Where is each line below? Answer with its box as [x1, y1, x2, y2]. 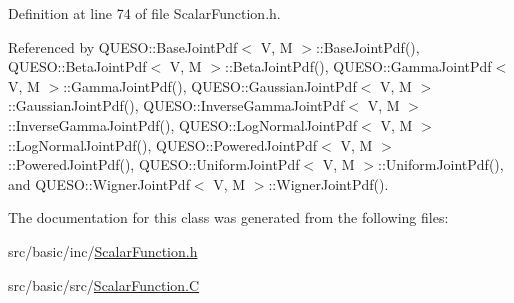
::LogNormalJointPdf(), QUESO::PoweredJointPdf [8, 134, 318, 155]
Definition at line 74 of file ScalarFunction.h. [8, 3, 281, 23]
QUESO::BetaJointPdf [8, 56, 147, 77]
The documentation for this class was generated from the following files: [8, 207, 449, 228]
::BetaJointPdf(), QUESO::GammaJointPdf [225, 56, 492, 77]
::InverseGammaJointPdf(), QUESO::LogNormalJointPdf [8, 114, 358, 135]
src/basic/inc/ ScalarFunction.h [8, 240, 198, 261]
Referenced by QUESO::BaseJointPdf [8, 36, 238, 57]
